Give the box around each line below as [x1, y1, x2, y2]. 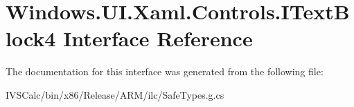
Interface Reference [63, 24, 253, 52]
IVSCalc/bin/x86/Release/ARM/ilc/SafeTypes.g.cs [6, 87, 224, 101]
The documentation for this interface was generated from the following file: [6, 64, 324, 79]
